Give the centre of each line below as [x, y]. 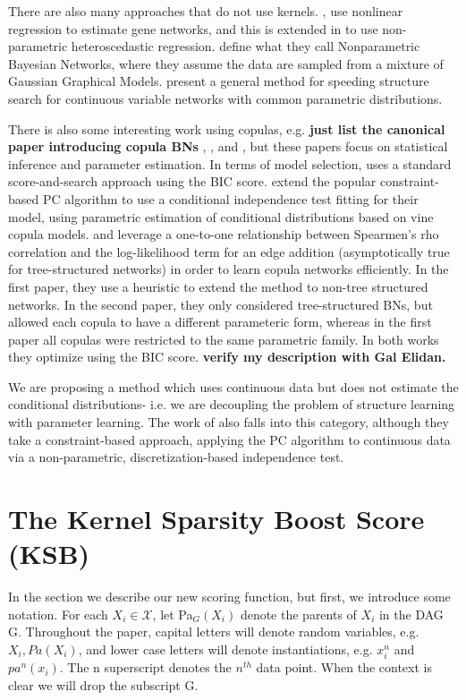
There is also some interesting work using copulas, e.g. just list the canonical [227, 128]
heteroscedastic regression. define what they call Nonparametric [246, 46]
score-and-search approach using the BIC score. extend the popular [192, 181]
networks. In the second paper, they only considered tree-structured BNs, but [220, 304]
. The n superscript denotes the [145, 667]
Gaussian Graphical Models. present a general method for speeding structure [219, 81]
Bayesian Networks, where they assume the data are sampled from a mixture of [226, 63]
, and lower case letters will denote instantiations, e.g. [225, 649]
